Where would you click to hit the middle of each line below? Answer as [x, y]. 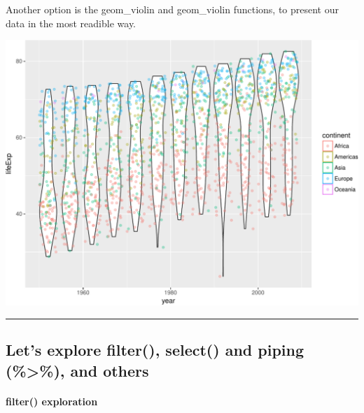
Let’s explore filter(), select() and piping [155, 350]
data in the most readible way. [71, 23]
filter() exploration [52, 401]
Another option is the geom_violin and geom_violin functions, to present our [172, 9]
